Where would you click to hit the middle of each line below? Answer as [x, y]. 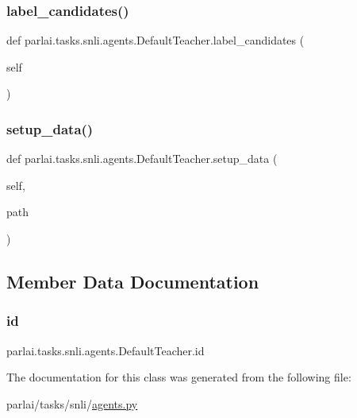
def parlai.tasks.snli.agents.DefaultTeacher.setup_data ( [142, 159]
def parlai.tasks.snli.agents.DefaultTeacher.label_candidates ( [155, 40]
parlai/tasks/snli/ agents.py [72, 403]
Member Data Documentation [133, 281]
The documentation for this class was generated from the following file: [179, 377]
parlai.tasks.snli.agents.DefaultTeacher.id [106, 350]
